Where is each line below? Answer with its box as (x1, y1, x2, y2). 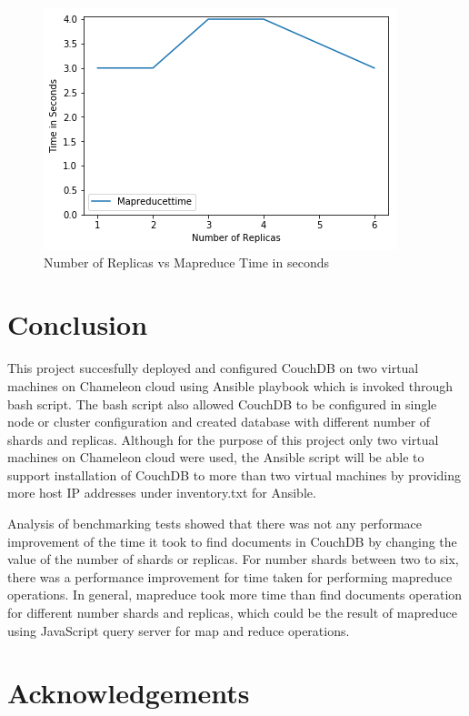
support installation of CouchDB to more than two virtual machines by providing (7, 465, 461, 484)
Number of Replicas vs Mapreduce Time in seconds (44, 252, 329, 271)
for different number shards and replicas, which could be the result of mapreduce (7, 603, 457, 622)
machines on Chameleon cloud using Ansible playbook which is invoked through (7, 376, 453, 395)
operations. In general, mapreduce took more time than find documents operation (7, 585, 463, 604)
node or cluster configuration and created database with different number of (7, 412, 431, 431)
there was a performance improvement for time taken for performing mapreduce (7, 567, 453, 586)
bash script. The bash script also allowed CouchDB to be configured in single (7, 394, 437, 413)
